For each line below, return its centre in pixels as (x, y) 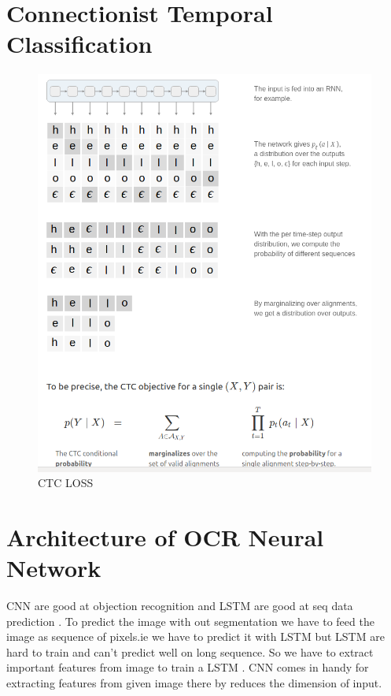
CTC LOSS (66, 483)
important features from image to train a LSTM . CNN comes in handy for (188, 667)
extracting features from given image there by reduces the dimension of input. (194, 683)
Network (54, 568)
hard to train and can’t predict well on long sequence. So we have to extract (190, 651)
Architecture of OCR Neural (165, 536)
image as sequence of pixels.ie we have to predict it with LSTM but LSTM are (195, 636)
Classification (79, 44)
